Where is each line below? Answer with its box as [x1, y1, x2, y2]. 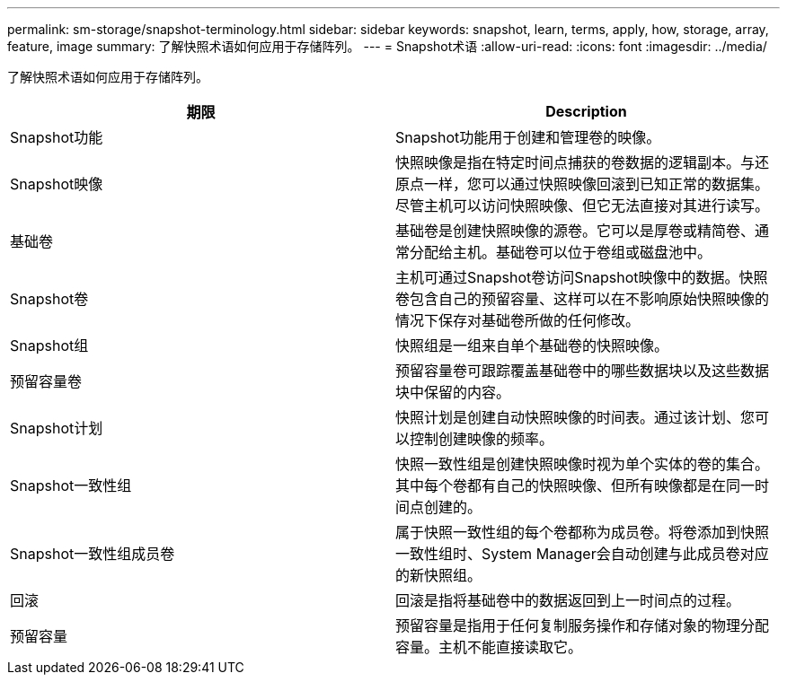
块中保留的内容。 [395, 383, 511, 401]
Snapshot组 [10, 337, 89, 354]
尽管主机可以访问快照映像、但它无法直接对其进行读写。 [395, 197, 770, 214]
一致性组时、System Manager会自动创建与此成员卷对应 [395, 545, 769, 563]
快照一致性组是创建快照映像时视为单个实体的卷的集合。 [395, 455, 770, 473]
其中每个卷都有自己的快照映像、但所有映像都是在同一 [395, 477, 756, 494]
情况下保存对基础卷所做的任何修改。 [395, 311, 641, 329]
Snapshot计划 [10, 419, 103, 437]
